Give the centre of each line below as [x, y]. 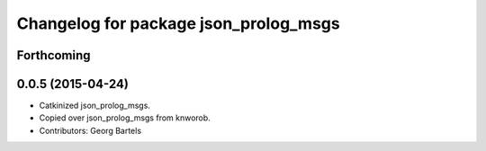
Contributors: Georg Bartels [90, 130]
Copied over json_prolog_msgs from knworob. [125, 118]
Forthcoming [54, 55]
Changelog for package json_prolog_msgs [179, 23]
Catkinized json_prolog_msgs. [94, 106]
